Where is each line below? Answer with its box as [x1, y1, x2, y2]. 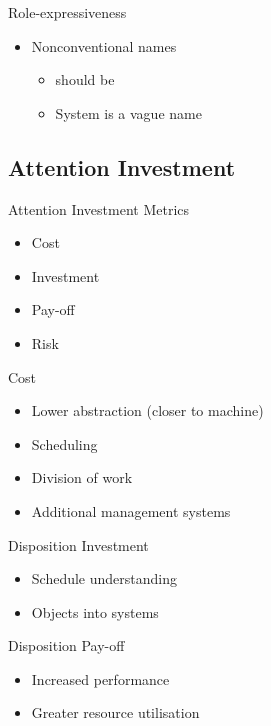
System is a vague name [55, 102, 202, 123]
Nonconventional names [31, 35, 177, 56]
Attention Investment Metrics [8, 198, 190, 219]
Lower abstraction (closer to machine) [31, 400, 264, 421]
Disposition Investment [8, 534, 149, 555]
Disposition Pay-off [8, 635, 125, 656]
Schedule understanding [31, 568, 178, 589]
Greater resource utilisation [31, 702, 200, 723]
